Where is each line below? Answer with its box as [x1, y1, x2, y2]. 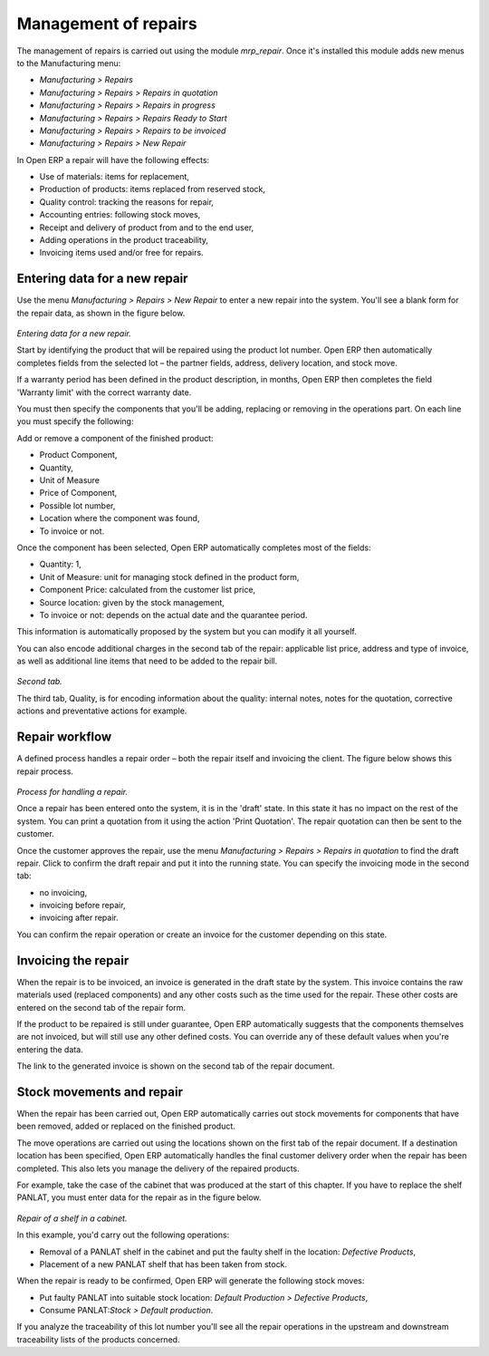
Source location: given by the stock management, [39, 596, 225, 607]
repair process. [16, 766, 74, 777]
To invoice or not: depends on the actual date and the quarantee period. [39, 609, 308, 620]
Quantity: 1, [39, 558, 81, 570]
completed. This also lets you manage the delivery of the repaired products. [16, 1163, 300, 1174]
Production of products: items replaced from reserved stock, [39, 184, 266, 195]
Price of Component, [39, 488, 118, 499]
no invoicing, [39, 886, 88, 897]
